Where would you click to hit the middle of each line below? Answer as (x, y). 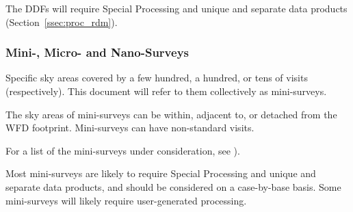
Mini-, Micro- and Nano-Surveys (97, 52)
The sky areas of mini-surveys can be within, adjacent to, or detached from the (171, 114)
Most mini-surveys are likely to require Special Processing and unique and (161, 173)
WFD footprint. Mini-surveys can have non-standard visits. (130, 128)
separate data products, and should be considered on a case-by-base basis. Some (173, 186)
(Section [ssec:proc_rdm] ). (62, 22)
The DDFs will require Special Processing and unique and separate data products (176, 8)
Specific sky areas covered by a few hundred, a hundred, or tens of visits (157, 78)
